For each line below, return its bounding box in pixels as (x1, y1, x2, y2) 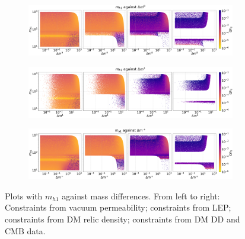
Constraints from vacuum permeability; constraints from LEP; (5, 201, 231, 214)
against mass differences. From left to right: (62, 189, 220, 202)
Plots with (5, 189, 43, 202)
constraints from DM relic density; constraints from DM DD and (5, 212, 240, 225)
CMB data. (5, 224, 46, 237)
